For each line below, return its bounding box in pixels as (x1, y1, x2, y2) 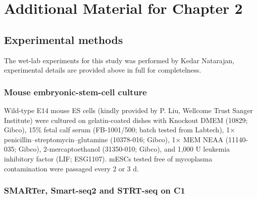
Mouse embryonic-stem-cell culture (4, 85, 147, 98)
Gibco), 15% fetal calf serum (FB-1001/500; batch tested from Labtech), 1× (4, 124, 235, 135)
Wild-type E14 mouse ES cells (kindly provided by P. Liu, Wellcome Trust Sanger (4, 105, 253, 115)
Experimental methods (4, 32, 123, 47)
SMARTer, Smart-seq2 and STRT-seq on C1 (4, 184, 185, 197)
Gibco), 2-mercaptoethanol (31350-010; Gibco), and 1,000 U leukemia (18, 144, 230, 154)
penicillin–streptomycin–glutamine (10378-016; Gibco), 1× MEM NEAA (4, 134, 223, 144)
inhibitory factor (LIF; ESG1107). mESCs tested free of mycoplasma (4, 153, 212, 163)
